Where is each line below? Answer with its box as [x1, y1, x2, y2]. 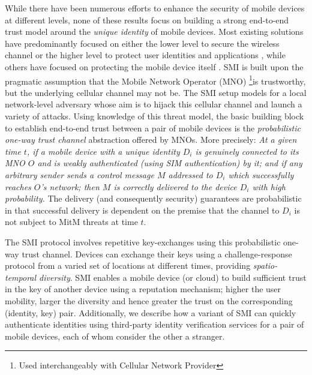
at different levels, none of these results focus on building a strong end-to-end [5, 13, 289, 26]
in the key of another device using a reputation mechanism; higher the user [5, 283, 281, 295]
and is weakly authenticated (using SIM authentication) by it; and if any [37, 157, 302, 169]
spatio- [253, 259, 278, 272]
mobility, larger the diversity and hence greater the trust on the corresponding [5, 294, 293, 307]
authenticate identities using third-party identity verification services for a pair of [5, 318, 304, 331]
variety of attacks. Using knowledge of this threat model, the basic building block [5, 110, 304, 122]
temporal [5, 271, 37, 283]
